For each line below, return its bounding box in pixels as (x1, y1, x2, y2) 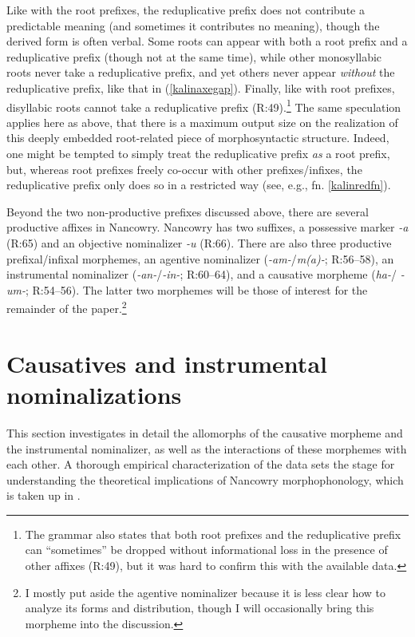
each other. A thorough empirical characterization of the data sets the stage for (6, 456, 395, 473)
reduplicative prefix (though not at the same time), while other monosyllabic (6, 48, 382, 65)
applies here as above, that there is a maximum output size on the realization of (6, 113, 398, 130)
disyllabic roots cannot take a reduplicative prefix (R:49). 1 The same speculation (6, 96, 401, 115)
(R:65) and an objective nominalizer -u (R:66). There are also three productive (6, 234, 392, 251)
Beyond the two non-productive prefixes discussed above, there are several (6, 203, 369, 220)
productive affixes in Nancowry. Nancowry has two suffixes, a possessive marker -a (6, 219, 409, 235)
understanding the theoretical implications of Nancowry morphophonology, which (6, 471, 404, 488)
